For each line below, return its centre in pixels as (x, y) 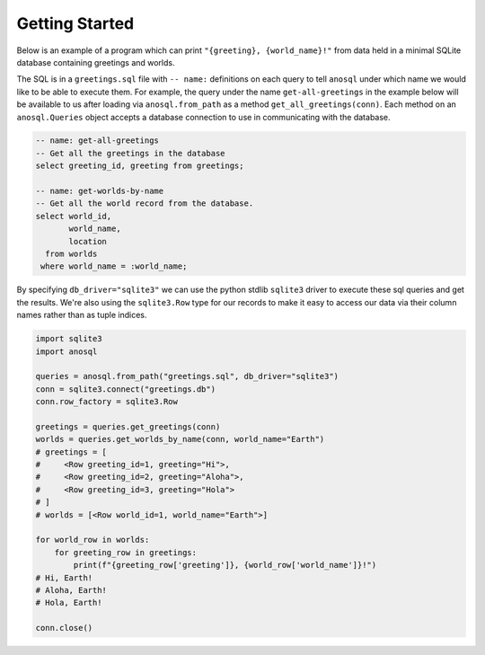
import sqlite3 (69, 339)
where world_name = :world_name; (114, 266)
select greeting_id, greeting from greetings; (140, 166)
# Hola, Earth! (69, 603)
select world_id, (74, 216)
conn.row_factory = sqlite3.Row (107, 402)
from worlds (71, 254)
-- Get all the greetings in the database (130, 153)
